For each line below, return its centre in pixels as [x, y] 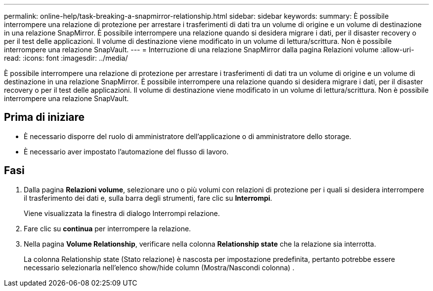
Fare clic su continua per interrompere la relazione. [108, 228]
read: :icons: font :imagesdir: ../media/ [66, 58]
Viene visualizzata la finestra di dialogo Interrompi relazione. [122, 213]
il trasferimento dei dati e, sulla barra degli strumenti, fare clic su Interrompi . [148, 198]
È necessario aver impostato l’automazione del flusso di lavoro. [126, 151]
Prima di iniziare [44, 117]
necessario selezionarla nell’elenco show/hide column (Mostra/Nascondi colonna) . [159, 267]
